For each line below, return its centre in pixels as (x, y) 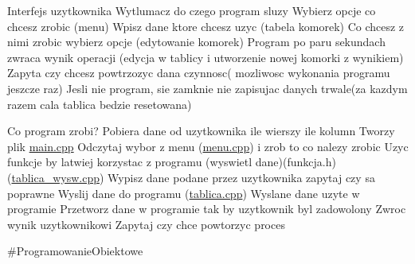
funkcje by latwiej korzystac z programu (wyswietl (130, 162)
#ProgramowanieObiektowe (75, 251)
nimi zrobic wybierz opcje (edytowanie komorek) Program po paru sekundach (196, 42)
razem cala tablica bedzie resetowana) (100, 104)
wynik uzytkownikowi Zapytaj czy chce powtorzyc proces (146, 224)
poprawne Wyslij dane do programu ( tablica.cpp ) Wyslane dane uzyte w (184, 193)
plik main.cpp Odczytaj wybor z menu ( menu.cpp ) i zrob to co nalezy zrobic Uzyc (208, 146)
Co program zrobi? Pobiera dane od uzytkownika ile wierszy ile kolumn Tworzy (201, 131)
